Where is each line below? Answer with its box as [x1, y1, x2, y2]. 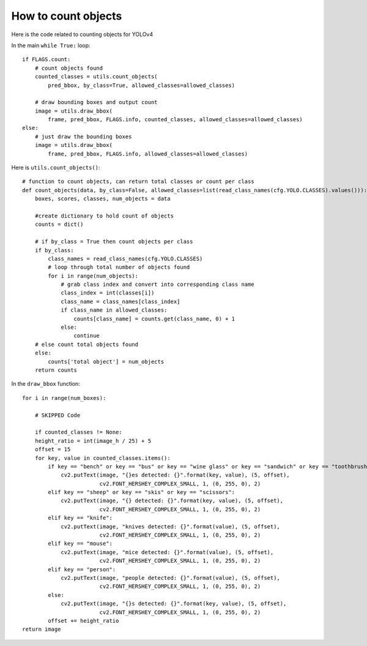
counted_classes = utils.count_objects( [34, 73, 158, 80]
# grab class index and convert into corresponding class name [61, 281, 254, 288]
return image [22, 626, 61, 633]
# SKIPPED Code [34, 411, 81, 419]
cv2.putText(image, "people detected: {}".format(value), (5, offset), [61, 574, 281, 581]
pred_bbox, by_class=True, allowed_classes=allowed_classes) [48, 81, 235, 89]
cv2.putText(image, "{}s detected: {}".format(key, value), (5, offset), [61, 600, 287, 607]
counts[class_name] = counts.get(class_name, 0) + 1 [73, 315, 235, 322]
